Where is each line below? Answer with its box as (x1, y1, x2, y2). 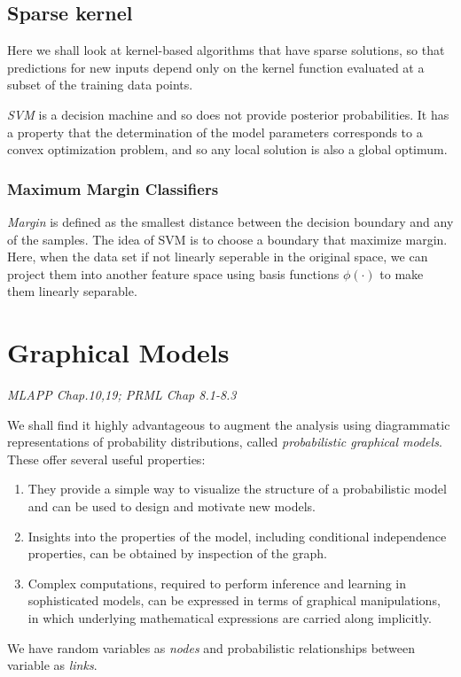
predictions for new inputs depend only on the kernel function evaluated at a (7, 58, 425, 76)
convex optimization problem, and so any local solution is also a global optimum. (7, 140, 448, 159)
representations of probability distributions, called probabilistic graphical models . (7, 432, 442, 451)
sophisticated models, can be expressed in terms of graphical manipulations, (27, 591, 441, 610)
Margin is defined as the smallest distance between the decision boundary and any (7, 212, 454, 230)
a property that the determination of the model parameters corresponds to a (7, 122, 423, 141)
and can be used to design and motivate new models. (27, 497, 316, 516)
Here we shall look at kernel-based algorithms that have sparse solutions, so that (7, 41, 445, 59)
